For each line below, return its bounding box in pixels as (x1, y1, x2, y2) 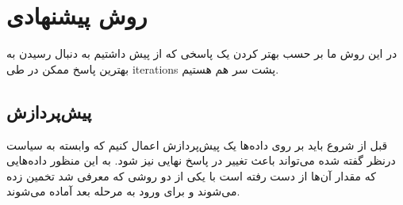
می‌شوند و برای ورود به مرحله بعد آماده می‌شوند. (6, 183, 240, 199)
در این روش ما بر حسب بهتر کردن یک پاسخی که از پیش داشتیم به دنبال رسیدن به (6, 45, 397, 62)
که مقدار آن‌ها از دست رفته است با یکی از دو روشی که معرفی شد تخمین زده (6, 167, 376, 184)
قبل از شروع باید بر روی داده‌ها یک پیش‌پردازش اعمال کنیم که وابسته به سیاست (6, 136, 388, 153)
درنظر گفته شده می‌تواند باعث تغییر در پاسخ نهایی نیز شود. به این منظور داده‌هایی (6, 152, 396, 169)
